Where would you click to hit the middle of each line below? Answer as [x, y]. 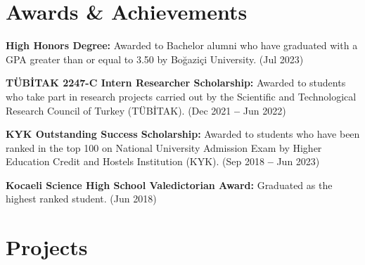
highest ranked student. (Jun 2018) [81, 199]
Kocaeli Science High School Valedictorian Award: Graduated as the [169, 185]
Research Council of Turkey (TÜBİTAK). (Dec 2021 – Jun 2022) [146, 110]
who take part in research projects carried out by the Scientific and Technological [181, 96]
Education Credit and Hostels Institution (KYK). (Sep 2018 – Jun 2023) [163, 161]
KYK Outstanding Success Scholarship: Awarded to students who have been [183, 134]
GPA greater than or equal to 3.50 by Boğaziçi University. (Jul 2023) [155, 59]
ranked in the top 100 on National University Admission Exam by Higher [164, 147]
